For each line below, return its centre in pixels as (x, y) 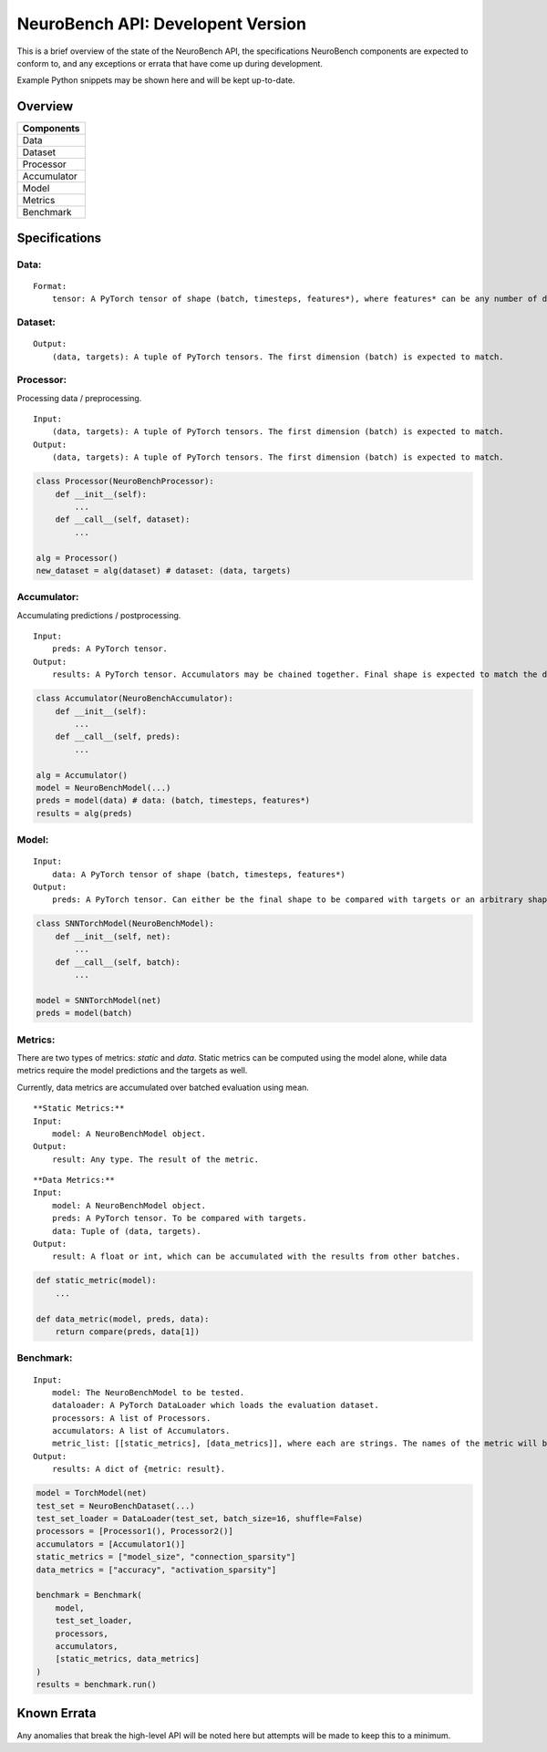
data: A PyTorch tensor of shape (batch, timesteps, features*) (198, 874)
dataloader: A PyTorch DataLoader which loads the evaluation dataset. (215, 1405)
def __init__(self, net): (113, 936)
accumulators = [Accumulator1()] (111, 1544)
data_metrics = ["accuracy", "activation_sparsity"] (156, 1570)
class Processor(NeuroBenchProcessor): (125, 482)
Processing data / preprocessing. (79, 398)
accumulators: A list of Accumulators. (141, 1431)
